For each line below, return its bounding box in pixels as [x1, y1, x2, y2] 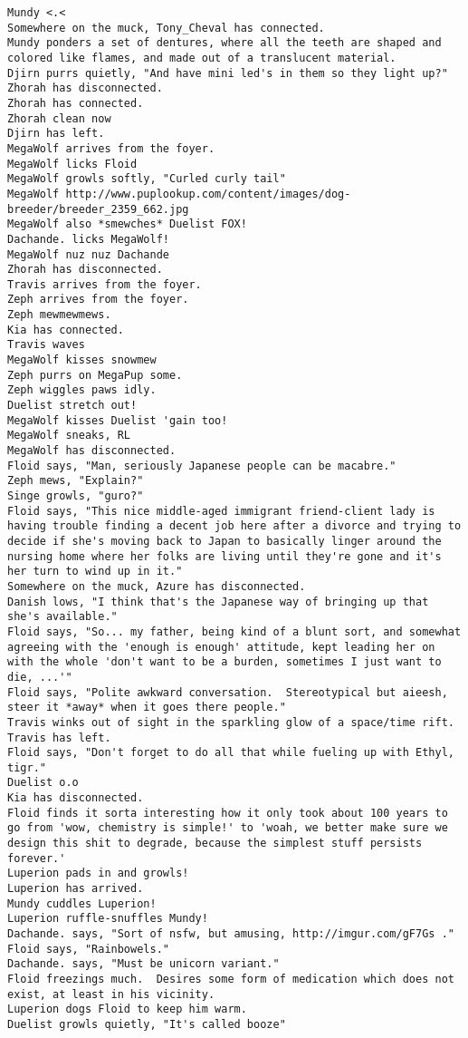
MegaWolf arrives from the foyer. [7, 141, 215, 155]
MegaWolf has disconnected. [7, 444, 177, 458]
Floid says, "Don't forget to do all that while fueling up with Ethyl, [7, 746, 454, 760]
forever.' [7, 851, 66, 865]
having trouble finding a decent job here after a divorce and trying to [7, 519, 462, 533]
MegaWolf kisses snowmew [7, 354, 157, 367]
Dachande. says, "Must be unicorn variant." [7, 957, 280, 971]
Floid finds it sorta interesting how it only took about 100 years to [7, 806, 448, 820]
